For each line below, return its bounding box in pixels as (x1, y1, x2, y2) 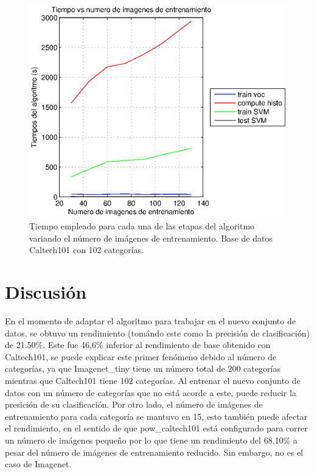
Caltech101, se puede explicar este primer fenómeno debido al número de (5, 350, 276, 363)
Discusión (5, 279, 87, 304)
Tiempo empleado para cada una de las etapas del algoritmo (29, 220, 255, 232)
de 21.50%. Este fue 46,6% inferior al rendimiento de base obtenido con (5, 338, 271, 351)
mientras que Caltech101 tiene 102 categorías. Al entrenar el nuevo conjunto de (5, 374, 301, 386)
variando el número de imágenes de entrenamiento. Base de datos (29, 231, 273, 244)
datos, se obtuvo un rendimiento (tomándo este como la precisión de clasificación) (5, 326, 310, 339)
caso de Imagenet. (5, 458, 72, 470)
